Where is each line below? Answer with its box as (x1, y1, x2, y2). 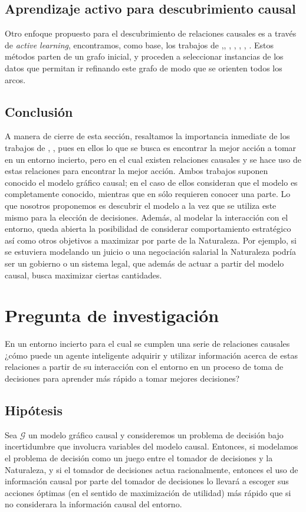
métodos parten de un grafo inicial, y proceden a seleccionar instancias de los (5, 50, 284, 63)
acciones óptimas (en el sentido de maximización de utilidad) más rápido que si (5, 486, 291, 498)
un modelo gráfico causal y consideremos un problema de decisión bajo (28, 428, 284, 441)
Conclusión (5, 102, 73, 120)
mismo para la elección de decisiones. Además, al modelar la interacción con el (5, 211, 288, 223)
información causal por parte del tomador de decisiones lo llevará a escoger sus (5, 475, 289, 487)
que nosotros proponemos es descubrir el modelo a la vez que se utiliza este (5, 199, 277, 211)
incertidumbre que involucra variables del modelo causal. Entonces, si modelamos (5, 440, 298, 452)
